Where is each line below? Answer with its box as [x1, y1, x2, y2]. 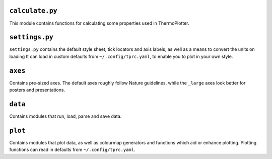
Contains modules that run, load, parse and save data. [9, 113, 122, 119]
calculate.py [9, 7, 57, 15]
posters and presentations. [9, 87, 65, 93]
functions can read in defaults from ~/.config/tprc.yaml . [9, 146, 135, 153]
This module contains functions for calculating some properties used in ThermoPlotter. [9, 20, 189, 26]
